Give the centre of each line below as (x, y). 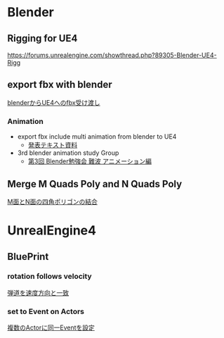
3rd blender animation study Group (68, 153)
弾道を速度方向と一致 (38, 292)
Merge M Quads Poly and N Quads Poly (95, 184)
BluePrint (28, 257)
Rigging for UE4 (42, 38)
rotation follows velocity (50, 277)
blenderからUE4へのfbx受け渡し (54, 102)
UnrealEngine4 (52, 231)
